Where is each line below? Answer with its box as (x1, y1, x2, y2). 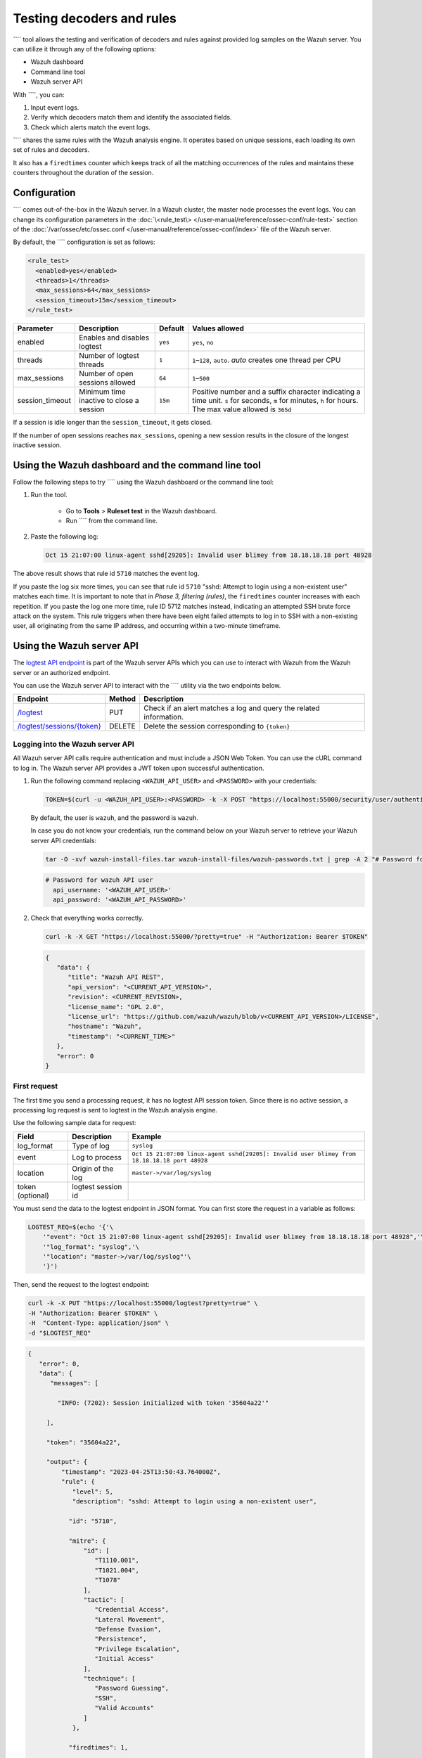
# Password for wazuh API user (45, 876, 154, 884)
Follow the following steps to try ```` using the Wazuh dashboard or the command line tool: (13, 477, 274, 486)
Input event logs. (30, 103, 79, 112)
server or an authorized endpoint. (13, 668, 110, 676)
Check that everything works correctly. (30, 914, 144, 923)
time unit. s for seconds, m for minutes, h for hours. (192, 396, 359, 406)
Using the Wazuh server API (13, 640, 139, 652)
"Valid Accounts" (94, 1704, 155, 1712)
